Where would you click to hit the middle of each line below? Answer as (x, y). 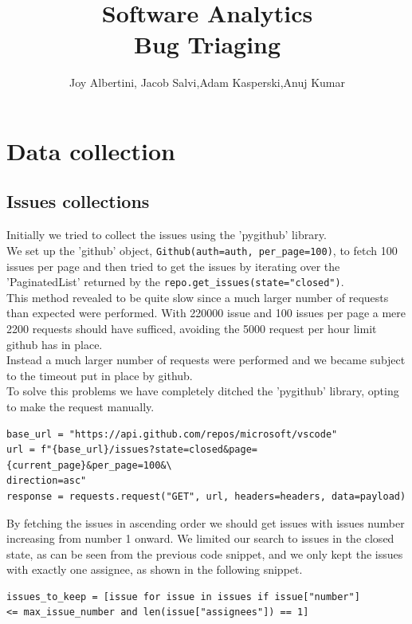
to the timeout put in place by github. (100, 375)
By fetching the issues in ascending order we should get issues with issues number (206, 522)
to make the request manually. (80, 406)
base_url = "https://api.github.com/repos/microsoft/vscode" (172, 434)
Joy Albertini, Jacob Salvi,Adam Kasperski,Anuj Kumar (207, 82)
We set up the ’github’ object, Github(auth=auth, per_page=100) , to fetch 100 (202, 250)
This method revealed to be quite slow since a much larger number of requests (198, 297)
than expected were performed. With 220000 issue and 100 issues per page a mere (206, 313)
